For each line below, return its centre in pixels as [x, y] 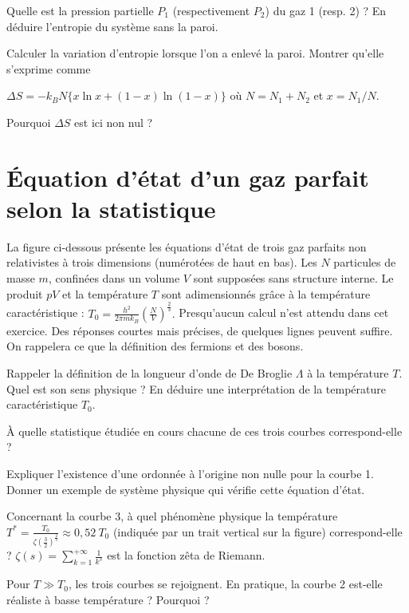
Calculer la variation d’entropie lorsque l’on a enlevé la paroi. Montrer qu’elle [195, 53]
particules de [365, 262]
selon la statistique [111, 208]
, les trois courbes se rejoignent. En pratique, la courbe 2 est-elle [225, 584]
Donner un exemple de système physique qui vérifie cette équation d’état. [186, 489]
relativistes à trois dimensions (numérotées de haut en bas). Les [162, 262]
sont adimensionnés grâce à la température [266, 293]
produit [25, 293]
